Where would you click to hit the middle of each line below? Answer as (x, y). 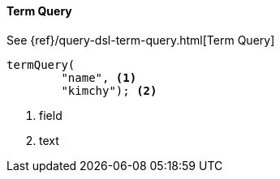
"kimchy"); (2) (109, 90)
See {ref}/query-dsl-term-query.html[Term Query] (141, 40)
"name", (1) (99, 77)
